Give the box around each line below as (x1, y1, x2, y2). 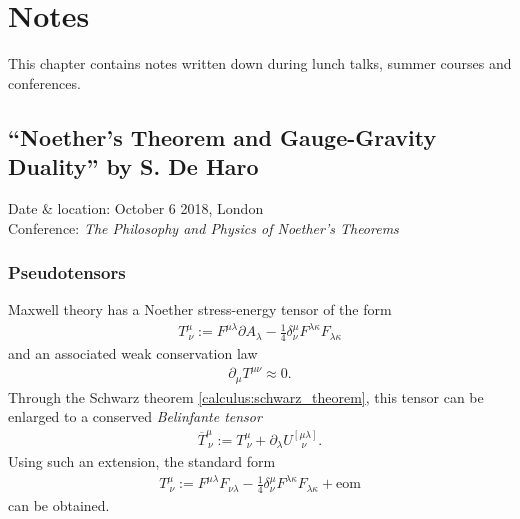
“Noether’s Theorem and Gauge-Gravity (8, 121, 437, 152)
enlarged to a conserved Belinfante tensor (8, 406, 262, 427)
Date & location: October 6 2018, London (8, 197, 264, 218)
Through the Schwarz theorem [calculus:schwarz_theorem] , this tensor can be (8, 386, 484, 407)
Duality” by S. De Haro (8, 151, 259, 182)
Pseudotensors (8, 260, 126, 285)
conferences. (8, 72, 81, 93)
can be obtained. (8, 495, 110, 516)
